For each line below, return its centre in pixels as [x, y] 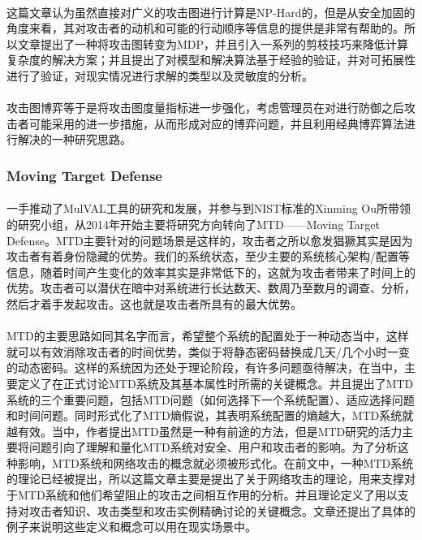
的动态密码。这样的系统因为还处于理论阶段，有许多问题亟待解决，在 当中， [205, 367]
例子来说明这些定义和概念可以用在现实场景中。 [131, 527]
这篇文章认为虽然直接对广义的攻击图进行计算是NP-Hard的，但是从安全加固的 [211, 12]
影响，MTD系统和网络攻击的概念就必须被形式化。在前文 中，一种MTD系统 [215, 462]
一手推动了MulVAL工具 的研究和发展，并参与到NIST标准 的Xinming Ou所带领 [209, 208]
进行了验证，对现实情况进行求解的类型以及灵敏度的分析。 [160, 75]
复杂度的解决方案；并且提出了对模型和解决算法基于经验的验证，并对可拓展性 [211, 60]
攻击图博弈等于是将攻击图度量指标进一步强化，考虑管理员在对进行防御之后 [205, 108]
